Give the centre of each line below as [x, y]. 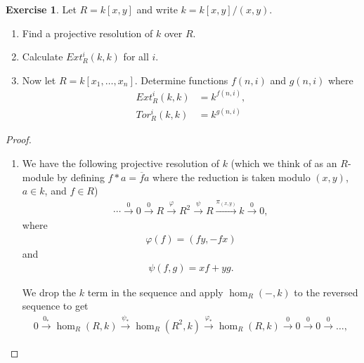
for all [136, 57]
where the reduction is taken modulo [232, 177]
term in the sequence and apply [155, 292]
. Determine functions [181, 80]
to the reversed [326, 292]
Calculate [43, 57]
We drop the [49, 292]
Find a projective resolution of [87, 33]
